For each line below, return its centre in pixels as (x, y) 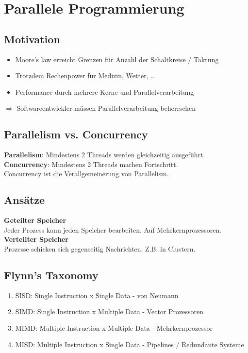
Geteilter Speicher (35, 220)
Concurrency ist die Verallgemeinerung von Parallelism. (86, 174)
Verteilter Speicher (36, 239)
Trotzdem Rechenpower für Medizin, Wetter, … (85, 76)
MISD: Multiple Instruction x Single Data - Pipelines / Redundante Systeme (130, 344)
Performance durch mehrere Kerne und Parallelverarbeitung (105, 92)
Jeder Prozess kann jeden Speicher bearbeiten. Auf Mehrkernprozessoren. (113, 229)
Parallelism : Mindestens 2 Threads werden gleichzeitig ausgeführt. (105, 155)
